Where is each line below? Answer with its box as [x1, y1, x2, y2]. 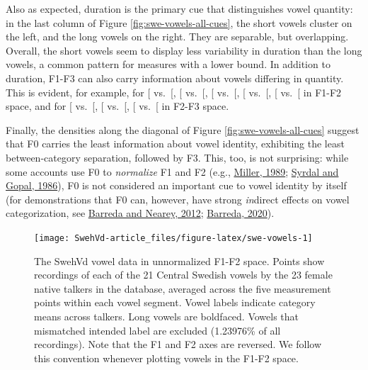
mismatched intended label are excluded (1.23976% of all [34, 323, 281, 337]
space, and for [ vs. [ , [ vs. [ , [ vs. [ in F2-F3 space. [6, 99, 229, 113]
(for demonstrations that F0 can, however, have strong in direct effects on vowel [6, 191, 350, 206]
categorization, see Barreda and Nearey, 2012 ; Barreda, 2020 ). [6, 206, 275, 220]
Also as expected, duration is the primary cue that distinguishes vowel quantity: [6, 1, 353, 16]
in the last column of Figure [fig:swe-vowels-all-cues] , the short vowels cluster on [6, 15, 352, 30]
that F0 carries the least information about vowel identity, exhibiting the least [6, 136, 345, 151]
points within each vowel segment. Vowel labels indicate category [34, 295, 316, 310]
